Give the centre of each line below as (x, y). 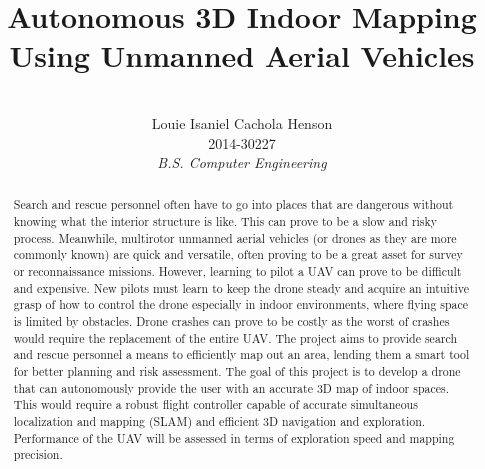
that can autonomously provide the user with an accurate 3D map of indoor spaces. (231, 387)
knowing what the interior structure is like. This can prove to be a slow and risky (225, 221)
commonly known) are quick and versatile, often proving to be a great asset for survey (238, 254)
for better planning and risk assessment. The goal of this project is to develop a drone (237, 371)
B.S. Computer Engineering (242, 162)
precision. (38, 454)
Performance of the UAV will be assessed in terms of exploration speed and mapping (234, 437)
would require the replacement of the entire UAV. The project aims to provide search (235, 337)
